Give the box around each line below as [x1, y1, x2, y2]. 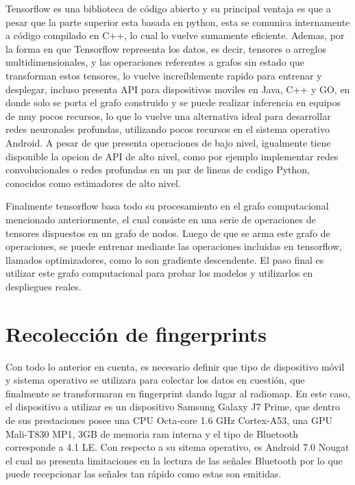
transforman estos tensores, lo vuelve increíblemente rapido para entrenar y [5, 68, 322, 82]
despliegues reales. [5, 279, 82, 293]
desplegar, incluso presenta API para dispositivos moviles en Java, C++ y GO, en [5, 82, 350, 96]
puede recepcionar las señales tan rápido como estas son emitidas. [5, 467, 282, 481]
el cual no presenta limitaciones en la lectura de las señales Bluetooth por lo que [5, 453, 343, 467]
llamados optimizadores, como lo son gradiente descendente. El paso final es [5, 252, 324, 266]
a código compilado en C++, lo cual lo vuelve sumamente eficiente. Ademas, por [5, 28, 345, 42]
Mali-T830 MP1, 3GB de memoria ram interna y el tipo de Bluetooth [5, 426, 299, 440]
